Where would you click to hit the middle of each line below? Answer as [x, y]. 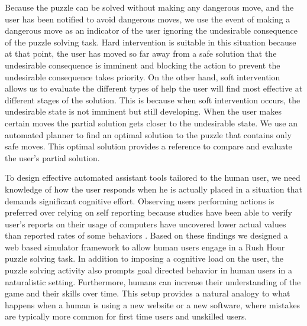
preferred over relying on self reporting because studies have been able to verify [148, 212]
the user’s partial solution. [52, 157]
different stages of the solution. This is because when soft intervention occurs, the [153, 100]
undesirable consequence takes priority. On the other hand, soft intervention [143, 76]
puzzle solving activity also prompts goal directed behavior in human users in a [148, 270]
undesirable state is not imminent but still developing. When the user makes [143, 111]
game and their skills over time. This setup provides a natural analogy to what [148, 293]
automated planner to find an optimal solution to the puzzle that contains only [148, 134]
